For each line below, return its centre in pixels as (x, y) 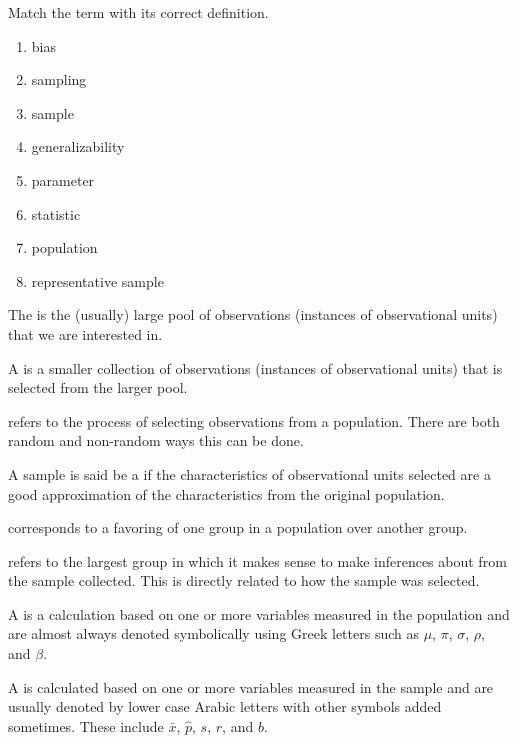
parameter (63, 179)
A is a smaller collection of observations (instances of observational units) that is (255, 367)
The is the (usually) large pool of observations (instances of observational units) (253, 314)
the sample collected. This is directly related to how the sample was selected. (244, 580)
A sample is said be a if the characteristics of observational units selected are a (249, 473)
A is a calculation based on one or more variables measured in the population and (259, 613)
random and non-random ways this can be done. (156, 440)
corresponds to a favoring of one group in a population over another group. (238, 527)
